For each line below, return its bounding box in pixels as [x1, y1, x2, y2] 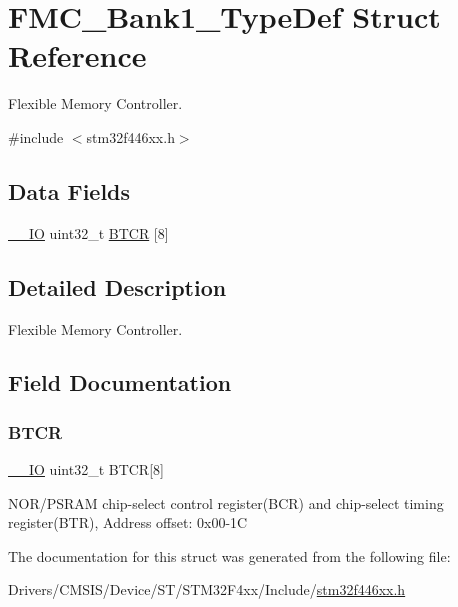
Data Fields [8, 175, 131, 206]
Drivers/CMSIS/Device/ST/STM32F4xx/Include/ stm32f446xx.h [8, 579, 406, 600]
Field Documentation [8, 367, 232, 398]
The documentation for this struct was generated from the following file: [8, 545, 451, 566]
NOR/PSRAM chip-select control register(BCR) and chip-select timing [8, 492, 444, 513]
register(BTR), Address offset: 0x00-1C [8, 512, 248, 533]
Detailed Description [8, 271, 227, 302]
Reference [8, 35, 147, 76]
